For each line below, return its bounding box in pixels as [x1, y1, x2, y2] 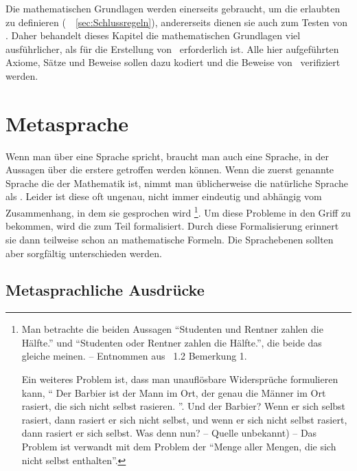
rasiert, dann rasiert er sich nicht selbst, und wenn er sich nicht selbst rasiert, [21, 412, 347, 426]
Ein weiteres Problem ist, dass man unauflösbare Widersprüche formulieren [21, 372, 338, 386]
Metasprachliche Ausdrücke [5, 279, 205, 300]
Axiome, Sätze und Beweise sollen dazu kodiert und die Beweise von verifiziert [5, 55, 341, 69]
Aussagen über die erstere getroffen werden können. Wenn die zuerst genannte [5, 162, 334, 177]
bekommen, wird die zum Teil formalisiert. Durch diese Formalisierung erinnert [5, 219, 339, 233]
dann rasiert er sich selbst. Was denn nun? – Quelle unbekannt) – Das [21, 426, 317, 440]
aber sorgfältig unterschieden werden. [5, 245, 162, 260]
